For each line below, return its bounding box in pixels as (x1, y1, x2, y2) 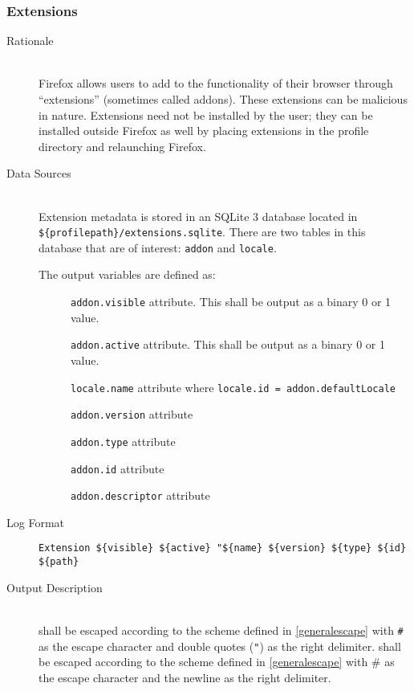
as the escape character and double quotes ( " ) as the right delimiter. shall (39, 637, 401, 654)
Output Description (6, 579, 103, 595)
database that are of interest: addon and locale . (39, 239, 277, 256)
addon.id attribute (71, 460, 164, 476)
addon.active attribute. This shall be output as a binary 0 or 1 (71, 336, 385, 353)
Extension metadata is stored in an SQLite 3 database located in (39, 207, 358, 224)
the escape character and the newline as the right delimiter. (39, 669, 331, 685)
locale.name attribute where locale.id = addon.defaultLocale (71, 378, 396, 395)
